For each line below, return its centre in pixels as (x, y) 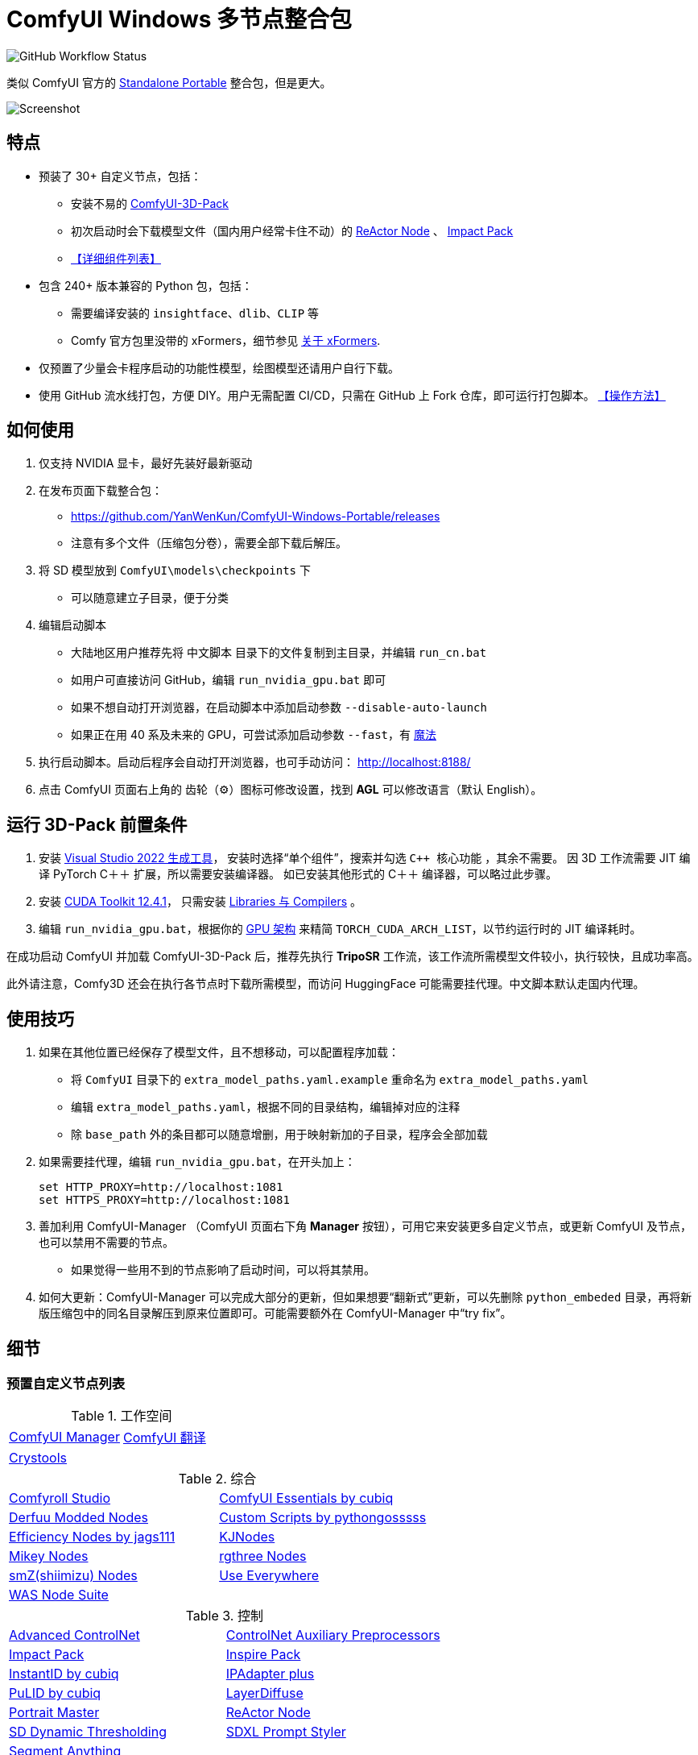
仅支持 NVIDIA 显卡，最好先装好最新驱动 (146, 463)
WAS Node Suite (59, 1595)
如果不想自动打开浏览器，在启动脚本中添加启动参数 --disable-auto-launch (279, 707)
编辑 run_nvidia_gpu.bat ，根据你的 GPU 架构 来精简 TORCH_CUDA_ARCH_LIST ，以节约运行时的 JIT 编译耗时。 (340, 929)
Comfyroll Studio (60, 1498)
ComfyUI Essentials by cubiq (306, 1498)
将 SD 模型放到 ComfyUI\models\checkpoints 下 (175, 570)
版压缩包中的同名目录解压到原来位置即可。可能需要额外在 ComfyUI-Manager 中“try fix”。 (275, 1313)
